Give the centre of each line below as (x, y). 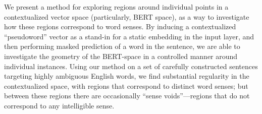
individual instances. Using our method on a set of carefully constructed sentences (131, 66)
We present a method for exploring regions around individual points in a (116, 7)
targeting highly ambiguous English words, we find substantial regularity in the (127, 76)
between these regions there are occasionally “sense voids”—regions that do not (127, 96)
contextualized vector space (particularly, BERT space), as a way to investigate (127, 16)
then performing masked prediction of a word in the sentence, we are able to (122, 46)
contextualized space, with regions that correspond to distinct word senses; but (126, 85)
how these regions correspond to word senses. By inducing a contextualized (120, 26)
